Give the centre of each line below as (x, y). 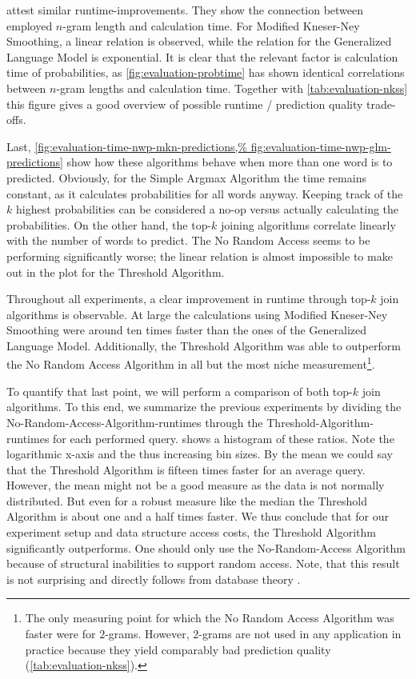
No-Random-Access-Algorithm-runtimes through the (135, 422)
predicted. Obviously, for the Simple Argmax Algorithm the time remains (186, 177)
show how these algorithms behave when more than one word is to (230, 162)
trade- (381, 104)
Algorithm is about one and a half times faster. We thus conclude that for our (198, 516)
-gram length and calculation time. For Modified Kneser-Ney (211, 25)
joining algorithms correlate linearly (308, 224)
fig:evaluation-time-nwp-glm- (321, 146)
